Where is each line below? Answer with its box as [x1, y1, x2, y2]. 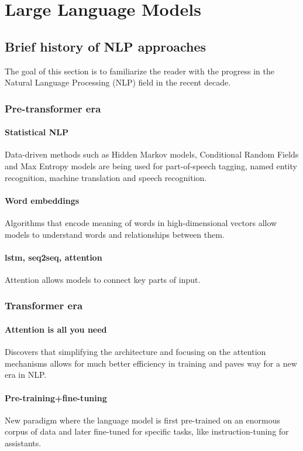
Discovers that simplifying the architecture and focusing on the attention [5, 346, 266, 358]
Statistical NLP [5, 126, 68, 138]
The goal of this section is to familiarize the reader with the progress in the [5, 64, 274, 77]
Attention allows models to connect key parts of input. [5, 273, 201, 285]
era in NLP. [5, 368, 47, 381]
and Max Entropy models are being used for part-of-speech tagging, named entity [5, 160, 297, 172]
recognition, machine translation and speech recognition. [5, 171, 207, 183]
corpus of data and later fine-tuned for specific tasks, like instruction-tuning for [5, 425, 289, 438]
